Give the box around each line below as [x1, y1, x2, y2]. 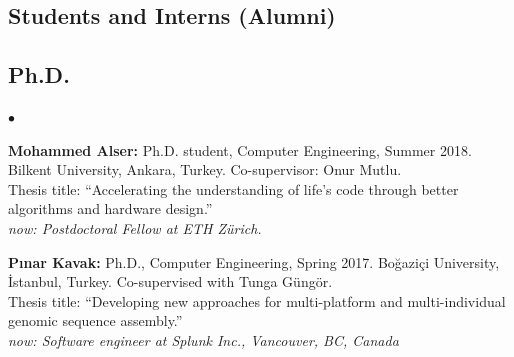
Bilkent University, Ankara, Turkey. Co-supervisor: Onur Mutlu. [8, 159, 402, 180]
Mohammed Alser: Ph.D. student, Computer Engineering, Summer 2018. [8, 139, 472, 160]
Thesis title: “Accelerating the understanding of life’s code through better [8, 178, 459, 199]
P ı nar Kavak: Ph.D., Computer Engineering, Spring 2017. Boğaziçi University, [8, 251, 500, 272]
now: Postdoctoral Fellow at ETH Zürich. [8, 217, 262, 238]
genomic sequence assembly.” [8, 310, 183, 331]
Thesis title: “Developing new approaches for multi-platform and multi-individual [8, 290, 506, 311]
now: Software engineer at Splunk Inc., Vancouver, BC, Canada [8, 329, 399, 350]
